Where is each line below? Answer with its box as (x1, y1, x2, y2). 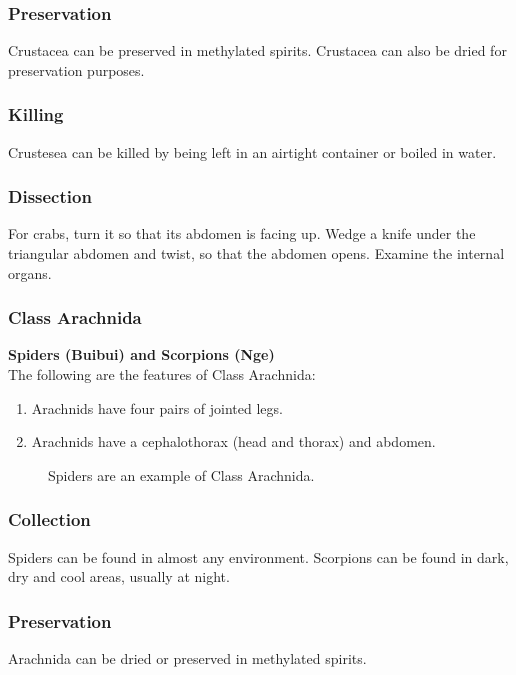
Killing (8, 102, 64, 127)
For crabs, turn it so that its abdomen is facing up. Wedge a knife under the (8, 223, 476, 244)
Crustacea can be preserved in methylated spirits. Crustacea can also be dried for (8, 40, 507, 61)
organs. (8, 262, 52, 283)
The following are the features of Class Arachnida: (8, 364, 316, 385)
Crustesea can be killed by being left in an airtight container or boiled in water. (8, 141, 497, 162)
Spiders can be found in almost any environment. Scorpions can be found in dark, (8, 546, 509, 567)
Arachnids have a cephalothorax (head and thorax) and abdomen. (31, 431, 436, 452)
